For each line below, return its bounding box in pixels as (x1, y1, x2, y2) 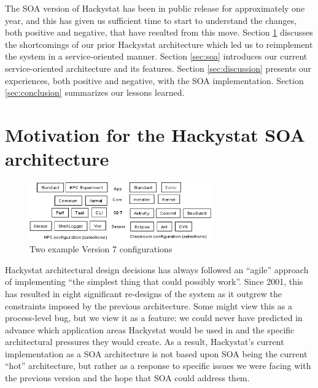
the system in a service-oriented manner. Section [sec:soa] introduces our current (5, 50, 308, 63)
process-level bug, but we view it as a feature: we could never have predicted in (5, 311, 303, 324)
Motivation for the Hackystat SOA (5, 122, 305, 147)
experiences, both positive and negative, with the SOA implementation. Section (5, 74, 304, 87)
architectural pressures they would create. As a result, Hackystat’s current (5, 335, 284, 348)
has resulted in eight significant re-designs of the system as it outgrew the (5, 287, 282, 300)
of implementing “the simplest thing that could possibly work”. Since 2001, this (5, 275, 303, 288)
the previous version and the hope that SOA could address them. (5, 371, 250, 384)
